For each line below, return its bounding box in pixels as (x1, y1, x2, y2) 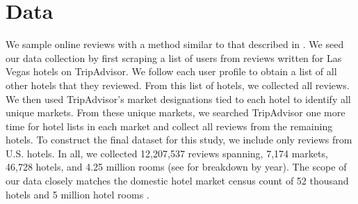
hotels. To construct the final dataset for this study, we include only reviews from (6, 132, 352, 147)
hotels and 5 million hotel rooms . (6, 187, 149, 201)
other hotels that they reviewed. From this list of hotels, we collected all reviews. (6, 77, 350, 92)
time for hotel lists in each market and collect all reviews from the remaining (6, 118, 333, 133)
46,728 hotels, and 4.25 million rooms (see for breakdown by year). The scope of (6, 159, 347, 174)
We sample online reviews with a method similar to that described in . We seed (6, 37, 344, 52)
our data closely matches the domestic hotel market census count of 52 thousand (6, 173, 349, 188)
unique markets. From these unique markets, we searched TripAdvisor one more (6, 105, 345, 120)
